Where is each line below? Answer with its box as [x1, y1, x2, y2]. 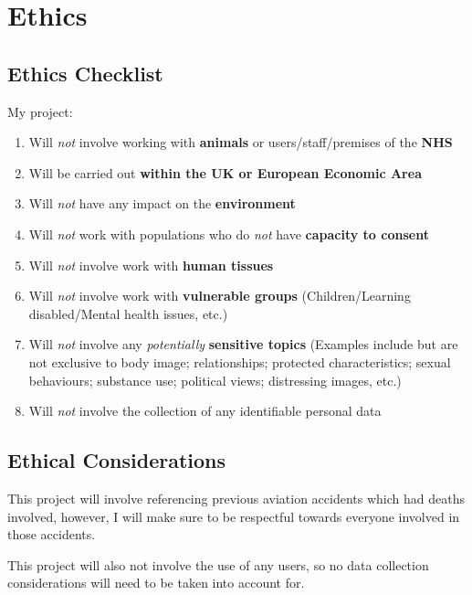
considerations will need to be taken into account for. [7, 573, 305, 592]
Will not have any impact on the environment [28, 194, 296, 213]
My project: [7, 101, 73, 121]
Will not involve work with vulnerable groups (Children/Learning [28, 286, 411, 305]
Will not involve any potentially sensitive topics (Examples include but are [28, 335, 458, 354]
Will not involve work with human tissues [28, 255, 274, 274]
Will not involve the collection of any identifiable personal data [28, 401, 382, 420]
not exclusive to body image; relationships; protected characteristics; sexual [28, 352, 451, 371]
